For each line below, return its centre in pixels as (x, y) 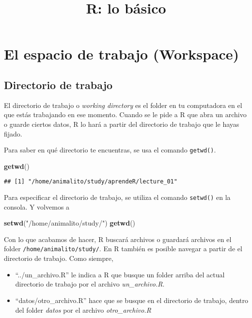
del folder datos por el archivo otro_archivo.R (83, 310)
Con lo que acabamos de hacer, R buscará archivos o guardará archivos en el (118, 239)
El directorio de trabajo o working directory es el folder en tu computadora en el (123, 105)
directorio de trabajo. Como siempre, (59, 258)
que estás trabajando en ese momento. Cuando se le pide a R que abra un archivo (125, 114)
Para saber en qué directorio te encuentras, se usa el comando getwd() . (110, 150)
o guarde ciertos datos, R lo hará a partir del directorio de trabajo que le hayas (122, 124)
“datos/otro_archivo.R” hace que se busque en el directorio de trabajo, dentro (132, 300)
